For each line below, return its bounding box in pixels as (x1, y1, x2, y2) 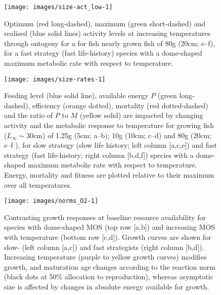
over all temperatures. (4, 179, 72, 190)
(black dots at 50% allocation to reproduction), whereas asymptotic (4, 271, 213, 282)
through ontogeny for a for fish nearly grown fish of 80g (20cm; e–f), (4, 37, 215, 48)
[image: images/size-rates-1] (4, 75, 106, 83)
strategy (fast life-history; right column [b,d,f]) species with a (4, 149, 194, 160)
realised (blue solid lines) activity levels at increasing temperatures (4, 28, 211, 38)
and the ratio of (4, 110, 53, 120)
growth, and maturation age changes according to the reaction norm (4, 261, 215, 272)
